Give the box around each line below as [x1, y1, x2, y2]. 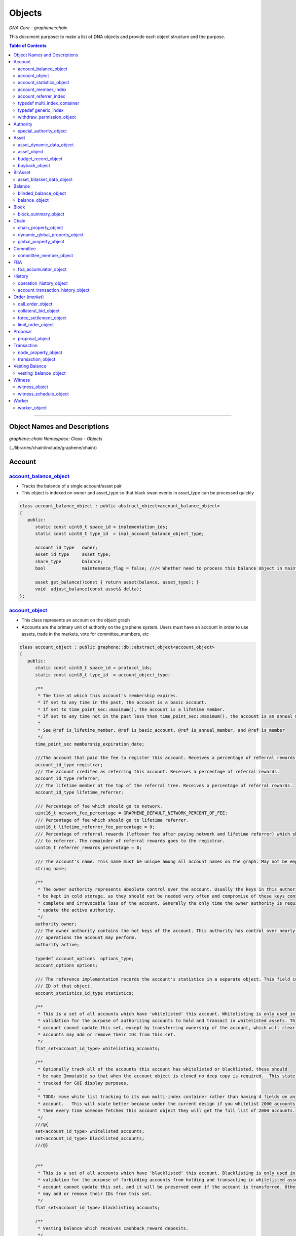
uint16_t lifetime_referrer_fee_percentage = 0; [35, 824, 155, 830]
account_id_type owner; [35, 544, 98, 550]
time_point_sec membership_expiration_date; [35, 741, 145, 747]
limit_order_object [18, 321, 54, 327]
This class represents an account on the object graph [21, 617, 130, 623]
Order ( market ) [13, 294, 44, 300]
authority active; [35, 942, 80, 947]
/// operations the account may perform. [35, 935, 137, 940]
